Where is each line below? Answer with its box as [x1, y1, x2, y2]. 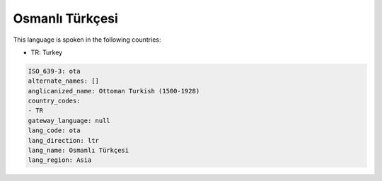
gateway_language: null [28, 117, 111, 124]
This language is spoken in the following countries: [13, 35, 161, 44]
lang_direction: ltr [28, 136, 99, 144]
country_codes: [28, 97, 81, 105]
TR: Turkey [30, 48, 63, 57]
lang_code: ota [28, 127, 81, 134]
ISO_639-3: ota [28, 67, 81, 75]
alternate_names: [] [28, 77, 99, 85]
